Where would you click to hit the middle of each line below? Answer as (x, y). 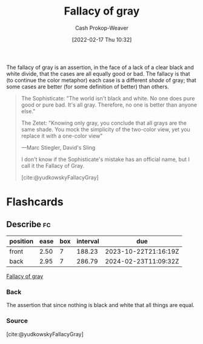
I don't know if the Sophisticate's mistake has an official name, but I (105, 159)
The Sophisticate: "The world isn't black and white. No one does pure (108, 98)
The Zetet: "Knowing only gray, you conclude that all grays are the (104, 123)
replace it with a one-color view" (62, 136)
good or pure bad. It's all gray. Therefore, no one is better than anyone (109, 105)
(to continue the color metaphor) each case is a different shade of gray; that (101, 80)
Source (17, 321)
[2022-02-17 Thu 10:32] (102, 39)
